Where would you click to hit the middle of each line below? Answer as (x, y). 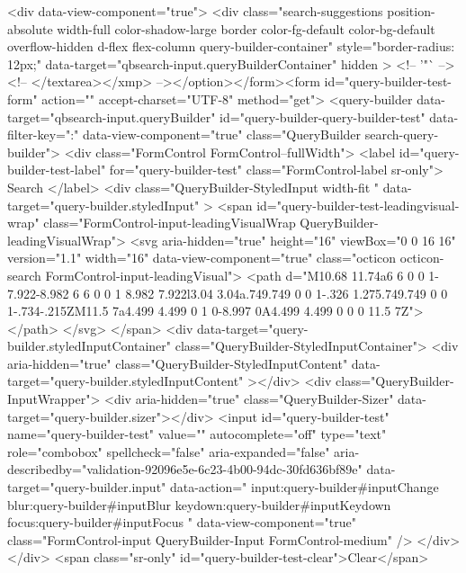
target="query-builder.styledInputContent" (125, 381)
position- (411, 11)
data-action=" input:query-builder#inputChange (304, 487)
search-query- (402, 134)
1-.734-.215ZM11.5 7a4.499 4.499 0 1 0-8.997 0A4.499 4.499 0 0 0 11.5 (199, 311)
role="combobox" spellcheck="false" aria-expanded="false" (169, 451)
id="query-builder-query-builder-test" (323, 116)
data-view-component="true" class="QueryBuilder (222, 134)
